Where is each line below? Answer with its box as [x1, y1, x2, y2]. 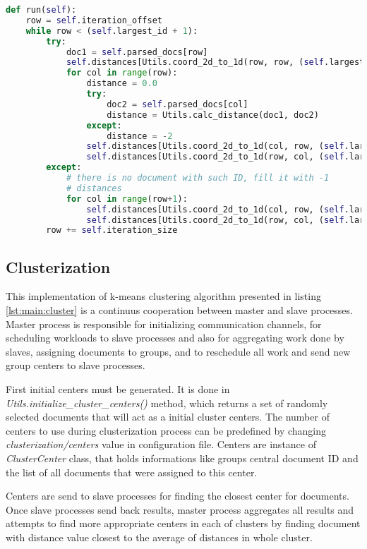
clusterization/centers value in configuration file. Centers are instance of [6, 437, 316, 452]
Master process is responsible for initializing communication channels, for [6, 316, 322, 331]
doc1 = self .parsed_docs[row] [66, 47, 208, 57]
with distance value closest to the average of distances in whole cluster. [6, 529, 313, 544]
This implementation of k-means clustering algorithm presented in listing [6, 289, 321, 303]
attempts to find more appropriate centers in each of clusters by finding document [6, 516, 361, 531]
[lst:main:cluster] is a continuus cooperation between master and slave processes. [6, 303, 353, 318]
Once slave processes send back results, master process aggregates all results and [6, 502, 354, 517]
